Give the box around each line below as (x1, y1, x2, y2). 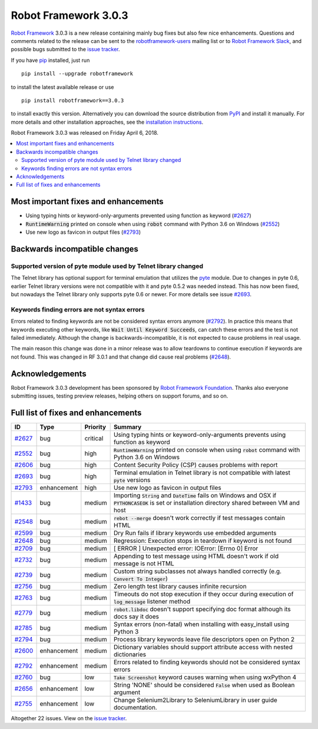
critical (84, 434, 104, 442)
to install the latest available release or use (11, 83, 114, 91)
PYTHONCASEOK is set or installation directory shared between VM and (113, 498, 300, 506)
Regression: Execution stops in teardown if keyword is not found (113, 536, 292, 545)
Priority (84, 423, 106, 431)
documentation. (113, 703, 157, 711)
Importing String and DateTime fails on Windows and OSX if (113, 491, 277, 499)
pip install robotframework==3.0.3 (21, 97, 124, 104)
